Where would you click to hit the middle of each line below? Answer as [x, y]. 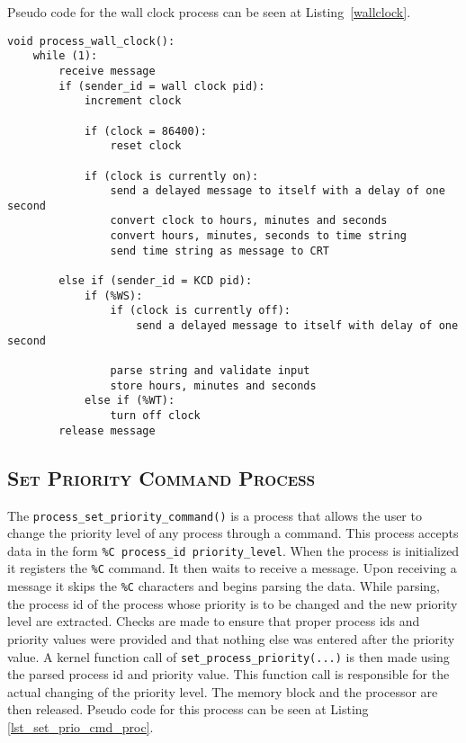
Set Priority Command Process [161, 477]
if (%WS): [113, 295]
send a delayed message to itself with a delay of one [278, 191]
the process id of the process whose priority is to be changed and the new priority [233, 603]
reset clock [146, 146]
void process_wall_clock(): [91, 41]
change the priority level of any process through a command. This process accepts [233, 533]
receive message [107, 71]
